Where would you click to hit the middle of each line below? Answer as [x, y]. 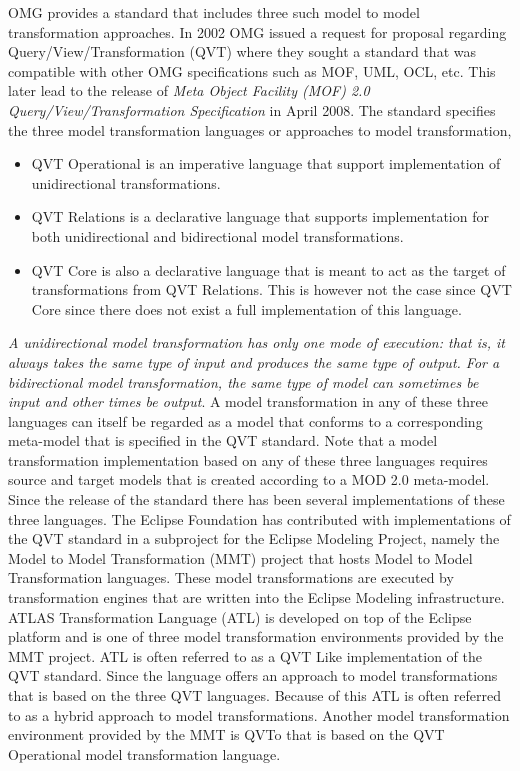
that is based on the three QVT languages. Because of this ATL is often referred [254, 695]
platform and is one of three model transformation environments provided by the [256, 636]
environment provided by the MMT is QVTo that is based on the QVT [226, 734]
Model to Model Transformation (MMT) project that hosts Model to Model [240, 557]
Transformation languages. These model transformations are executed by [231, 577]
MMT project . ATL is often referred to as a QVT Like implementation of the [245, 655]
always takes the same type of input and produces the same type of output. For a [254, 361]
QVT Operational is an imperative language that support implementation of [266, 163]
